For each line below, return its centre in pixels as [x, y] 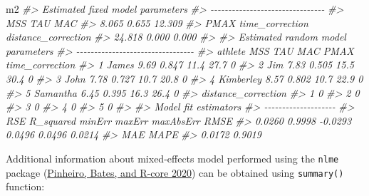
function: [25, 186]
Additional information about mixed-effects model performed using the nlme [172, 158]
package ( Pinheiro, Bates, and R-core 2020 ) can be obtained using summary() [175, 172]
